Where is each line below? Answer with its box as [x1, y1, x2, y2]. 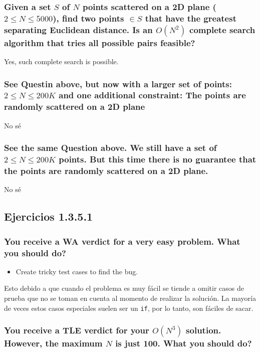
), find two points [53, 12, 124, 24]
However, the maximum [4, 337, 103, 349]
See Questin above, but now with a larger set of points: [4, 77, 232, 90]
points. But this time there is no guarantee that [59, 153, 256, 165]
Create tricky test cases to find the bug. [16, 266, 138, 276]
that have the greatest [145, 12, 236, 24]
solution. [186, 324, 221, 336]
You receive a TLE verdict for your [4, 324, 149, 336]
